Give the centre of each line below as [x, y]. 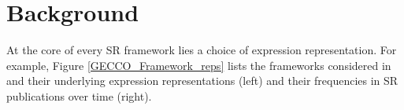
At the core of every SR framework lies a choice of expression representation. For [202, 50]
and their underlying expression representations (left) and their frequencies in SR [202, 81]
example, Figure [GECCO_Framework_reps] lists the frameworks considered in [199, 65]
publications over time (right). [79, 95]
